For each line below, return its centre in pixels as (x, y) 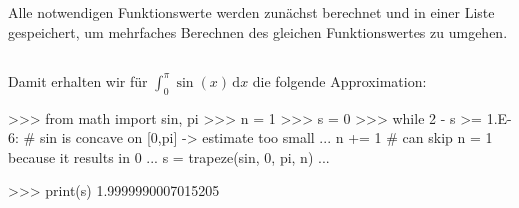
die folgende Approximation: (339, 80)
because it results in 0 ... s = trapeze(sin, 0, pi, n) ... (169, 156)
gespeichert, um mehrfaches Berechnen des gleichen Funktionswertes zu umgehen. (258, 31)
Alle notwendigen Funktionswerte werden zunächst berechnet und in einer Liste (251, 12)
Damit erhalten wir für (78, 80)
